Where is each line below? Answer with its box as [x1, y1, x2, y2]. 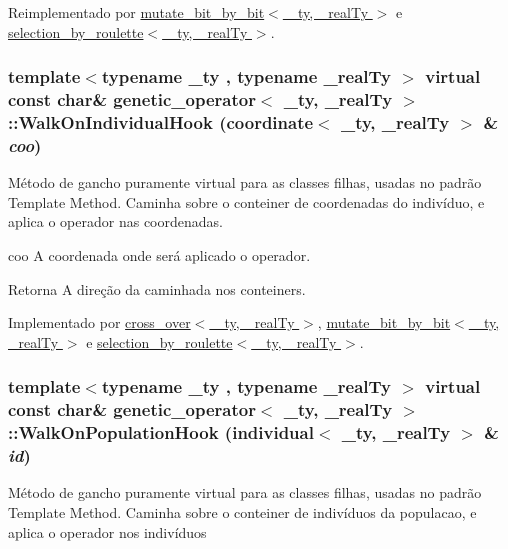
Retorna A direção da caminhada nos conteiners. [8, 278, 306, 299]
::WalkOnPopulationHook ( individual [8, 420, 314, 445]
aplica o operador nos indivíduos [8, 521, 207, 542]
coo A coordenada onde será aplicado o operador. [8, 244, 311, 265]
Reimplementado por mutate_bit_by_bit [8, 2, 265, 22]
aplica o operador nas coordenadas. [8, 211, 223, 232]
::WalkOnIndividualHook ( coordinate [8, 109, 314, 134]
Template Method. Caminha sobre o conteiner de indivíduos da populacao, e [8, 501, 477, 522]
